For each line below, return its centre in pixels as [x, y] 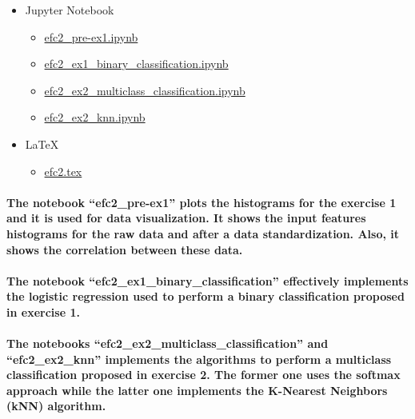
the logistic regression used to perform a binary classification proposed [206, 296]
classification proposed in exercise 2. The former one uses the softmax [204, 375]
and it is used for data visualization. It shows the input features [186, 218]
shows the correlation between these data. [125, 249]
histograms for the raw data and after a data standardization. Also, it [203, 233]
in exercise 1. [43, 311]
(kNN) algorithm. [56, 406]
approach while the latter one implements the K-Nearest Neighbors [197, 390]
